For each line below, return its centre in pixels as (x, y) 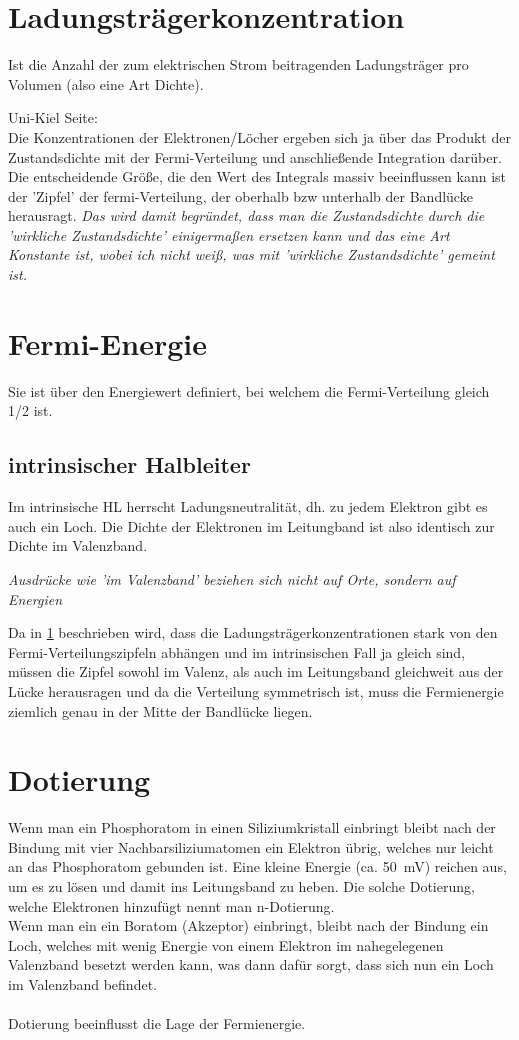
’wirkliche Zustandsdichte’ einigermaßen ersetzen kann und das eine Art (229, 234)
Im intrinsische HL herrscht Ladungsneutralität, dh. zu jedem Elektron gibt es (248, 506)
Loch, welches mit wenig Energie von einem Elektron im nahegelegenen (226, 944)
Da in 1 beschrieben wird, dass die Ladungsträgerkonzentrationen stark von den (253, 632)
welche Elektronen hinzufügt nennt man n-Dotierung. (171, 905)
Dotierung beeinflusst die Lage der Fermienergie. (157, 1023)
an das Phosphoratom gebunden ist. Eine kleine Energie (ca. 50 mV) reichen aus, (257, 866)
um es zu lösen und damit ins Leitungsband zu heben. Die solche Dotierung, (241, 886)
